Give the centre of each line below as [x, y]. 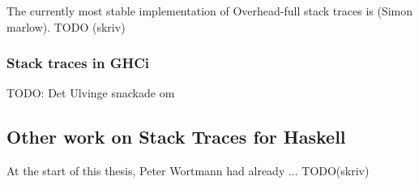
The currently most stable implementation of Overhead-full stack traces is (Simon [210, 11]
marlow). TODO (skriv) [66, 26]
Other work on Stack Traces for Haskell [176, 137]
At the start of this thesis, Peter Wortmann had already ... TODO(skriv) [188, 171]
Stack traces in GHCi [78, 63]
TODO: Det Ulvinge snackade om [91, 93]
